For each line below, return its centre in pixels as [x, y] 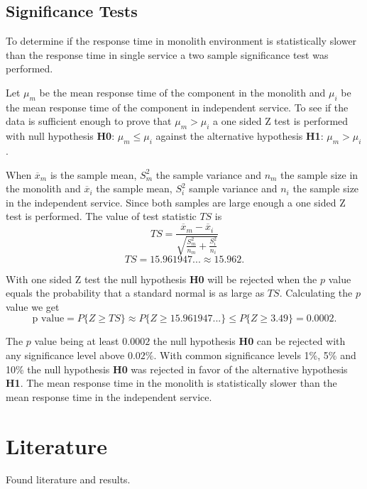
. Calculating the [316, 293]
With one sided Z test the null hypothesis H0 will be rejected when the [161, 279]
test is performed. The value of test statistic [101, 216]
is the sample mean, [93, 174]
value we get [33, 306]
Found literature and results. [68, 479]
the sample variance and [208, 174]
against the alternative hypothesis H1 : [240, 136]
